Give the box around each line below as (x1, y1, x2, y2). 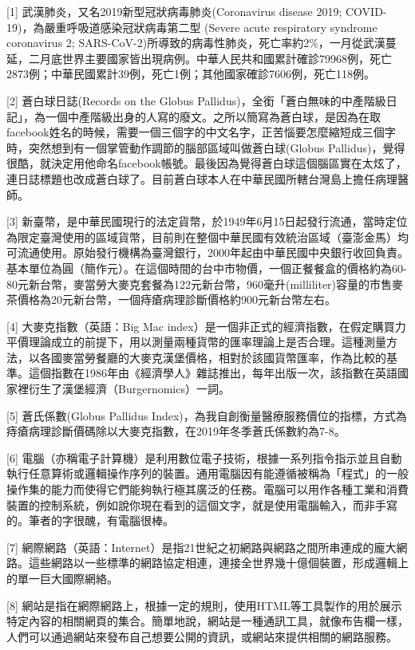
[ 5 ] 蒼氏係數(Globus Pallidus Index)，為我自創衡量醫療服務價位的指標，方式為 (6, 407, 407, 423)
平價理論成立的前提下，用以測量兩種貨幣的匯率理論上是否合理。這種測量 (6, 333, 386, 350)
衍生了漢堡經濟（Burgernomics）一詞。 (28, 380, 230, 397)
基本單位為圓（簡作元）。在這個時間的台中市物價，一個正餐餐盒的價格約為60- (6, 259, 407, 276)
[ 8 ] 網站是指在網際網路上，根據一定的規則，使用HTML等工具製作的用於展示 (6, 597, 402, 613)
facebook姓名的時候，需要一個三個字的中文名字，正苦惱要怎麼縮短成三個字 (6, 124, 396, 140)
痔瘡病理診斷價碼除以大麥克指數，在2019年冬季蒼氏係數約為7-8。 (6, 423, 346, 439)
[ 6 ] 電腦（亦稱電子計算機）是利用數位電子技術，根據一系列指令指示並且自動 (6, 449, 402, 466)
